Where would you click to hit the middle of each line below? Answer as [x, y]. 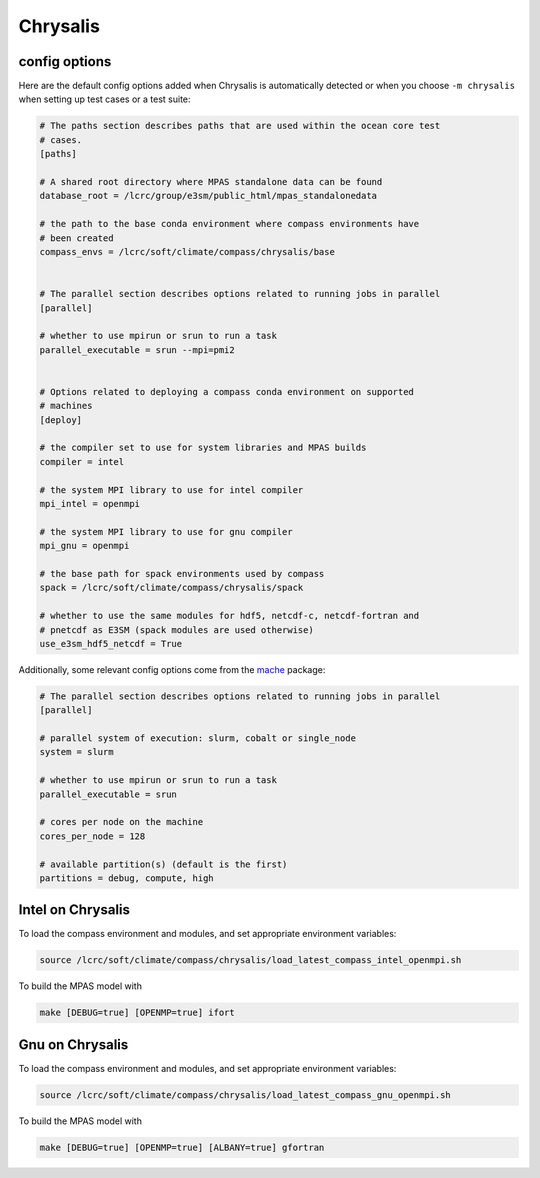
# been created [76, 238]
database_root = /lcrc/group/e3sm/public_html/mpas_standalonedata [208, 196]
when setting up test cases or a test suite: [104, 99]
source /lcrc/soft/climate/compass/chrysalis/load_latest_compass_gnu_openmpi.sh [245, 1094]
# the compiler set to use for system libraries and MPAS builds [203, 448]
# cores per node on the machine [121, 822]
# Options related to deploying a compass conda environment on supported [227, 391]
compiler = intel [82, 461]
